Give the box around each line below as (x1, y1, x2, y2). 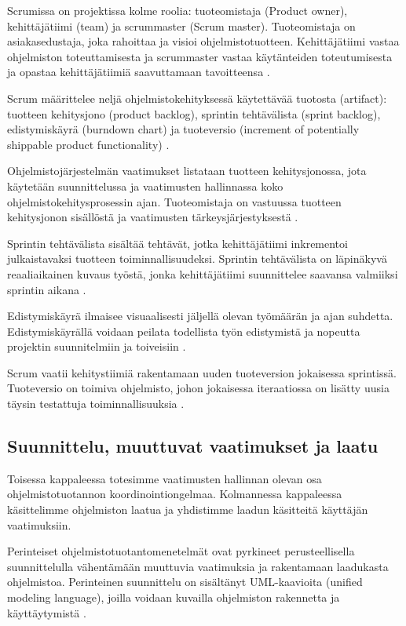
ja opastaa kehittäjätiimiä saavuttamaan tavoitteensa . (7, 64, 270, 80)
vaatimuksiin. (7, 516, 71, 533)
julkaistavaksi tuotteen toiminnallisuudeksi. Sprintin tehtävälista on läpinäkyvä (7, 250, 387, 267)
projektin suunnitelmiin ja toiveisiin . (7, 338, 186, 355)
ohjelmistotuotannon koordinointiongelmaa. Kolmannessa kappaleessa (7, 486, 342, 502)
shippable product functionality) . (7, 136, 170, 152)
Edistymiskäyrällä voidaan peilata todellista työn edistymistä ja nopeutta (7, 322, 360, 339)
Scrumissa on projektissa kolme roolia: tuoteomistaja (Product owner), (7, 2, 348, 18)
